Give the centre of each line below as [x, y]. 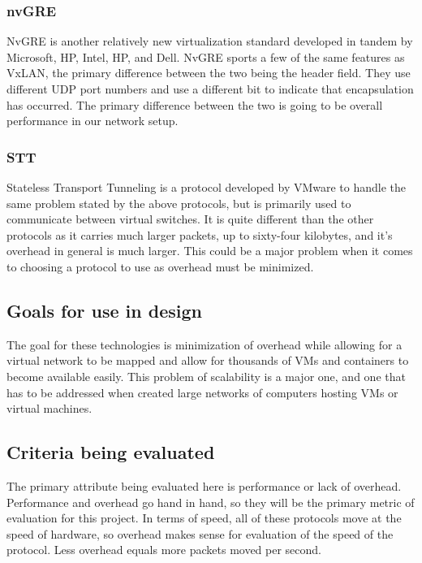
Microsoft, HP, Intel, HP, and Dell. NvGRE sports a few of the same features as [206, 56]
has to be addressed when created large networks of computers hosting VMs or [202, 392]
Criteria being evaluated [111, 452]
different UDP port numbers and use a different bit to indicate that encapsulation [210, 89]
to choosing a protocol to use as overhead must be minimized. [160, 266]
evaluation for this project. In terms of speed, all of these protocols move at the [204, 518]
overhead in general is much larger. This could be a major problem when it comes [210, 251]
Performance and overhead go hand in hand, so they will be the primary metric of [211, 502]
